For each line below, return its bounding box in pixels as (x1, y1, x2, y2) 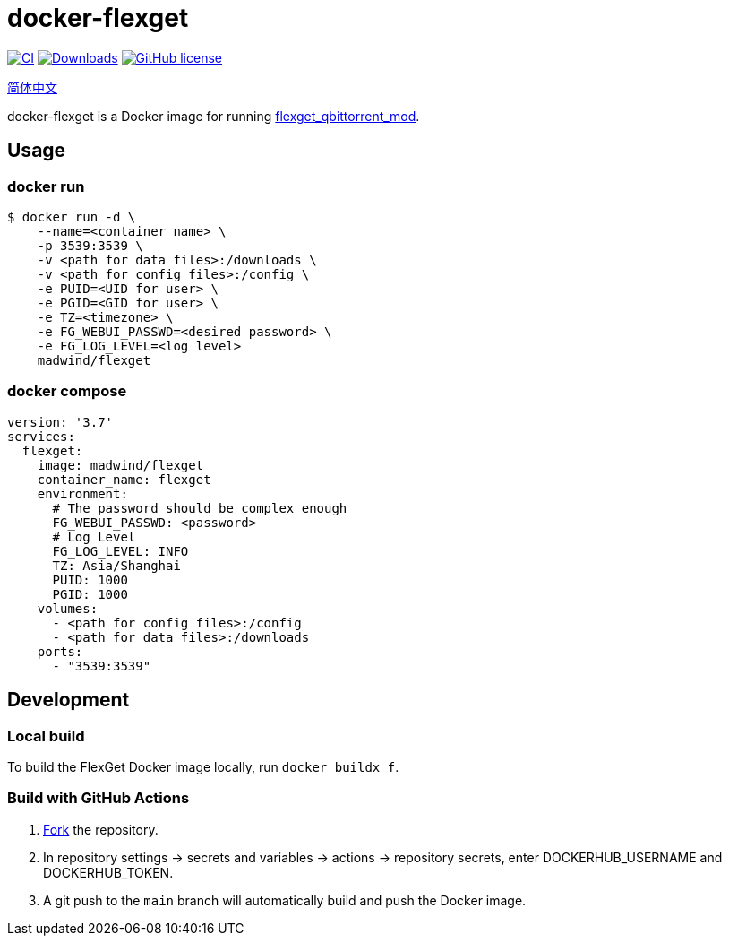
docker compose (7, 382, 127, 401)
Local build (7, 726, 85, 745)
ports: (37, 644, 83, 659)
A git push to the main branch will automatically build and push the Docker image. (43, 892, 527, 908)
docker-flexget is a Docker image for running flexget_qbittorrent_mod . (7, 108, 420, 124)
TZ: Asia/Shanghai (52, 558, 181, 573)
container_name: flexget (37, 471, 211, 487)
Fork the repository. (43, 821, 159, 837)
